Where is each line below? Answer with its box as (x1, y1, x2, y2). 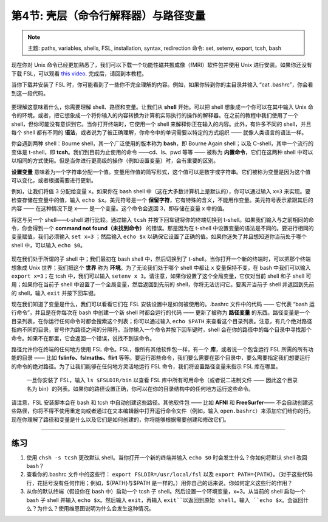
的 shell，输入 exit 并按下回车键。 (11, 289, 100, 297)
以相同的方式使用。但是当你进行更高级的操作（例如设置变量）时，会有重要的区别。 (11, 157, 219, 164)
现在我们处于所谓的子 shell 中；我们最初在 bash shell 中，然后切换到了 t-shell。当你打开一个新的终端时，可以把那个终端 (11, 255, 311, 263)
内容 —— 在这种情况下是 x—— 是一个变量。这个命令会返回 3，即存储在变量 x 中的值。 (11, 205, 228, 212)
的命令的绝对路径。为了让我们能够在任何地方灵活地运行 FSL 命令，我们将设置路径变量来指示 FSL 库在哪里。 (11, 362, 282, 370)
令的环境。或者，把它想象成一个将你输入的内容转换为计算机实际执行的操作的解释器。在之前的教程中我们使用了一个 (11, 112, 299, 119)
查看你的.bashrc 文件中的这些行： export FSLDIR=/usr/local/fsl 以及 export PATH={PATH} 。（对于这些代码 (26, 471, 313, 478)
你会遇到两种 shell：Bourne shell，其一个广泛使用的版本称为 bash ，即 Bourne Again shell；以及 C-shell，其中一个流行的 (11, 140, 314, 147)
